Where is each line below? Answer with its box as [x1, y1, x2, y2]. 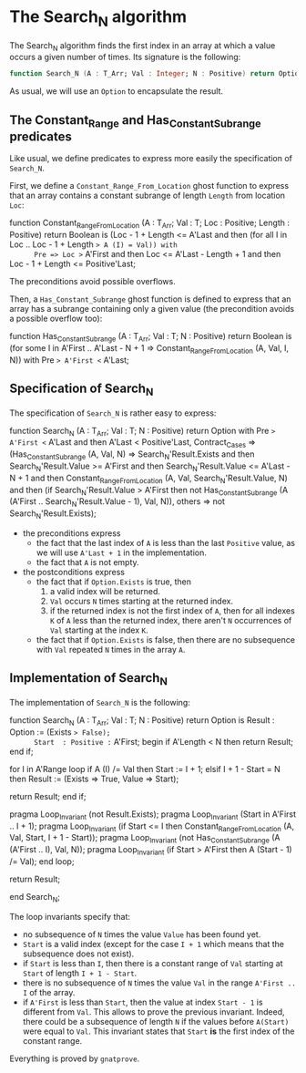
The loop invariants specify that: [9, 911, 130, 922]
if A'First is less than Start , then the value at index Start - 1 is [22, 996, 263, 1007]
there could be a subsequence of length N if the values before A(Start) [22, 1016, 290, 1027]
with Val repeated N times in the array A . [36, 644, 186, 655]
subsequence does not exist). [22, 948, 135, 959]
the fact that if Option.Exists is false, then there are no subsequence [36, 634, 296, 645]
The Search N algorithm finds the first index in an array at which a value [9, 39, 276, 53]
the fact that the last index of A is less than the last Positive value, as [36, 537, 296, 548]
